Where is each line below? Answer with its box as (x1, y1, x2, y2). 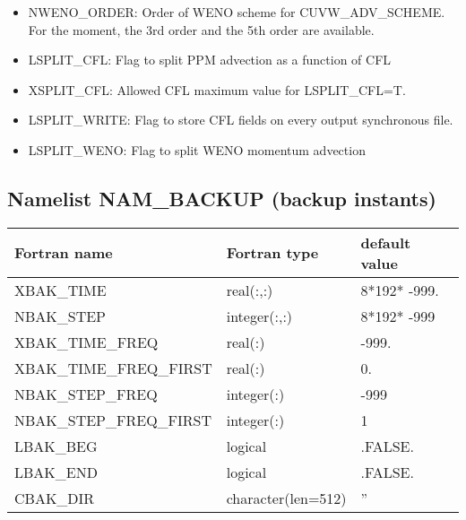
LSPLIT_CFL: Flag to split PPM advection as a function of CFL (28, 50, 392, 69)
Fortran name (14, 242, 113, 264)
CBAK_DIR (14, 487, 95, 508)
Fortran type (226, 242, 319, 264)
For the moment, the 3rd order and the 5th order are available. (28, 20, 375, 39)
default (360, 231, 411, 253)
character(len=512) (226, 487, 347, 508)
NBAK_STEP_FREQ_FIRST (14, 409, 212, 430)
